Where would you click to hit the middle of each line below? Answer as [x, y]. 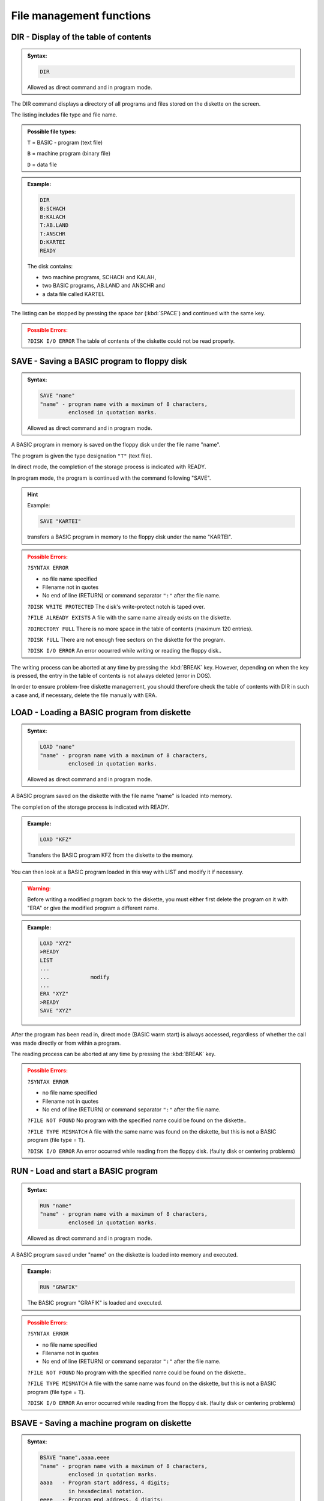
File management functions [81, 16]
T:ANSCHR [53, 234]
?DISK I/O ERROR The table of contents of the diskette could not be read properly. [131, 341]
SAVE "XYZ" [56, 1011]
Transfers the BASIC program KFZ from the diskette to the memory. [110, 855]
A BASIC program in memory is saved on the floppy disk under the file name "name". [116, 445]
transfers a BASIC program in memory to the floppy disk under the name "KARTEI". [130, 537]
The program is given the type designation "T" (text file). [82, 456]
